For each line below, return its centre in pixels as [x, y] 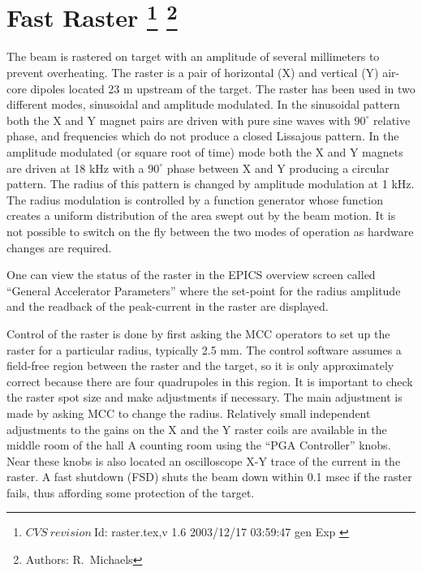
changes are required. [59, 247]
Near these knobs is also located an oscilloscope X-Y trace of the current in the [204, 460]
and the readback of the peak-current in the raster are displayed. [168, 306]
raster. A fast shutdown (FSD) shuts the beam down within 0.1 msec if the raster [209, 477]
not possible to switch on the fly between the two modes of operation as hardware [210, 231]
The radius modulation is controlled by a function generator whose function [195, 199]
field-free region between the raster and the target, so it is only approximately [200, 366]
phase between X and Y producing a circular [278, 168]
